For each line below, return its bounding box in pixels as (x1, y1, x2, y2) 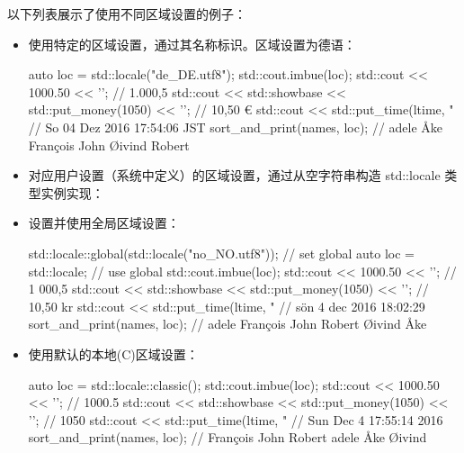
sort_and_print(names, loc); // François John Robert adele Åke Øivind (28, 428, 427, 447)
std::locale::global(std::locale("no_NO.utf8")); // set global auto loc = (28, 243, 415, 262)
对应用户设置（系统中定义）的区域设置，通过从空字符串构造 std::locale (28, 166, 441, 185)
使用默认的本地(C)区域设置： (28, 344, 199, 363)
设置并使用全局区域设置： (28, 213, 180, 232)
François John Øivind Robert (28, 135, 190, 154)
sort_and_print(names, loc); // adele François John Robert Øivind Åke (28, 314, 427, 333)
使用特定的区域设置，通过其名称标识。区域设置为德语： (28, 34, 356, 53)
